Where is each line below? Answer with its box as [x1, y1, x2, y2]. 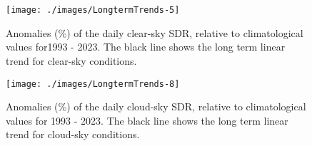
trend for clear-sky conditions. [6, 53, 137, 68]
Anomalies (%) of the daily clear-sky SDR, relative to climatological [6, 25, 303, 40]
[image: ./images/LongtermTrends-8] [6, 78, 180, 89]
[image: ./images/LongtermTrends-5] [6, 5, 180, 16]
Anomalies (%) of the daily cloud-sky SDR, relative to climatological [6, 99, 306, 114]
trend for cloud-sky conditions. [6, 127, 140, 142]
